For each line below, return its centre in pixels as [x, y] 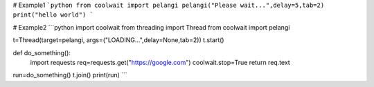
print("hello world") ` [53, 15]
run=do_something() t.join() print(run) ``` [70, 75]
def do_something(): [42, 52]
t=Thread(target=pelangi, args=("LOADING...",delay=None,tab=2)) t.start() [118, 40]
